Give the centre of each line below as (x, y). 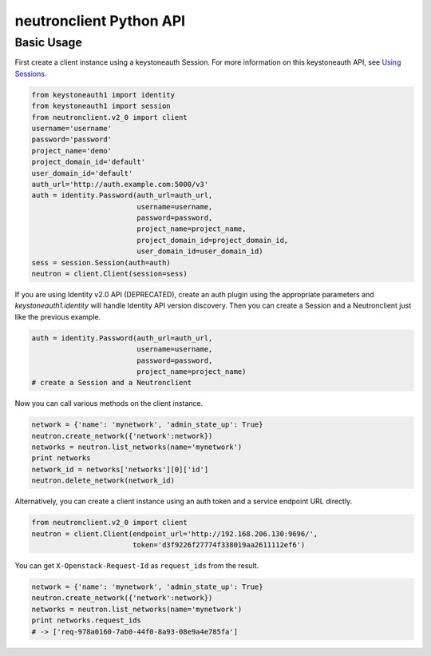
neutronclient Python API (100, 21)
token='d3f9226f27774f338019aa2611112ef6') (219, 545)
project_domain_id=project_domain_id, (213, 240)
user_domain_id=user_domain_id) (200, 251)
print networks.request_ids (86, 620)
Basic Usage (49, 42)
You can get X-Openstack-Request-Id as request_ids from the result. (137, 565)
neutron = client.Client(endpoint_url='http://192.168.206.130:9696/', (175, 534)
